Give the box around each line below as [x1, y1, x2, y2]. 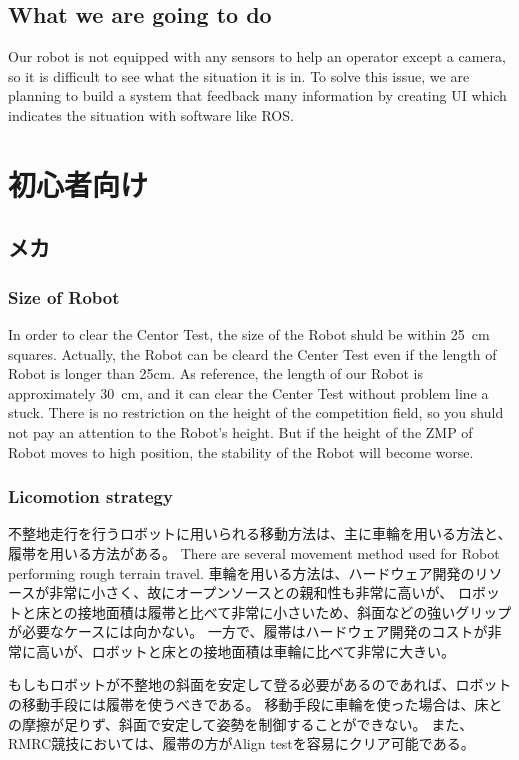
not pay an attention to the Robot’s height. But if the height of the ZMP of [8, 421, 473, 442]
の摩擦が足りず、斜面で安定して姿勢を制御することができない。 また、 [8, 713, 474, 734]
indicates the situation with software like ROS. [8, 104, 294, 125]
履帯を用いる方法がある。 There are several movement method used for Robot [8, 542, 500, 563]
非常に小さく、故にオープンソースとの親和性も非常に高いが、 [49, 582, 454, 603]
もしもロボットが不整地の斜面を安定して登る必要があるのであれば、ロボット [8, 674, 512, 695]
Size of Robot [8, 284, 120, 309]
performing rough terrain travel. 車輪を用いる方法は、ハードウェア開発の [8, 562, 475, 583]
